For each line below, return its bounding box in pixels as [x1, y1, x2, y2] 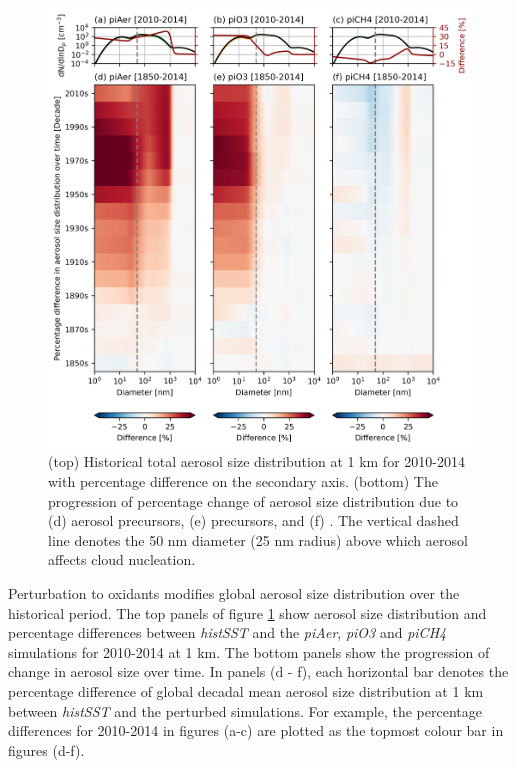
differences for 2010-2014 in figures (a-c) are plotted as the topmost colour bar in [8, 720, 504, 741]
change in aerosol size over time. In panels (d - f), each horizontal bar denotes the [8, 661, 509, 682]
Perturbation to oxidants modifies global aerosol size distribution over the [8, 583, 460, 604]
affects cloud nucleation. [48, 549, 196, 570]
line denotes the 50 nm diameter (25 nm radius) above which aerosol [48, 529, 468, 550]
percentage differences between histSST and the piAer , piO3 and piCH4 [8, 622, 447, 643]
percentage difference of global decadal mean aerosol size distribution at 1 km [8, 681, 484, 702]
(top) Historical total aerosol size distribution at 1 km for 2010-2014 [48, 451, 465, 472]
